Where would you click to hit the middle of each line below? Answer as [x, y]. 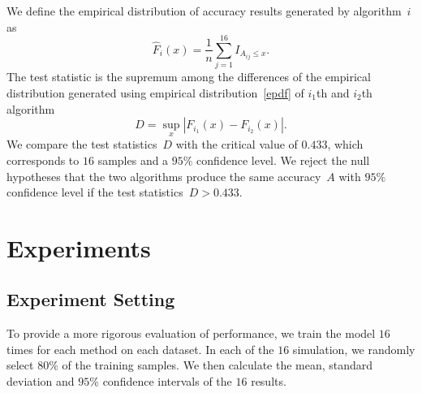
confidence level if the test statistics [95, 192]
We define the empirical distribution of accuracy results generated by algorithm [204, 11]
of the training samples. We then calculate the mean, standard [217, 365]
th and [333, 92]
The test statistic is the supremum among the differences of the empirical [189, 77]
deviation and [41, 381]
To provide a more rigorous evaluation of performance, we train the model [191, 333]
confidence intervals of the [167, 381]
